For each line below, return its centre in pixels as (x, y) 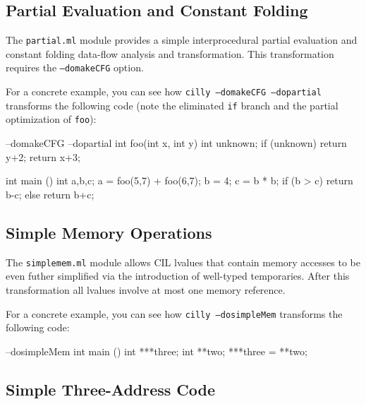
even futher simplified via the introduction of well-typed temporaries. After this (178, 276)
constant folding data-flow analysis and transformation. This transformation (170, 53)
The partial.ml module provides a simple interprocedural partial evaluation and (182, 40)
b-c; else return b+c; (50, 194)
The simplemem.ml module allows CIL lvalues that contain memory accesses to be (183, 262)
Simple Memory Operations (109, 232)
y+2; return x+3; (43, 156)
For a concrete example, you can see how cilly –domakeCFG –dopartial (164, 91)
